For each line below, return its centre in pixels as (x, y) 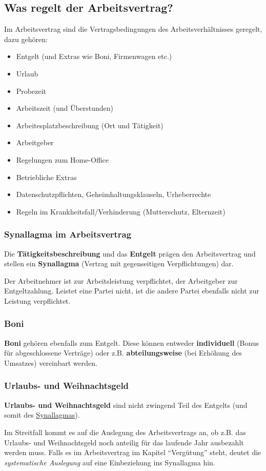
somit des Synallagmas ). (42, 415)
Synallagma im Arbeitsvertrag (68, 234)
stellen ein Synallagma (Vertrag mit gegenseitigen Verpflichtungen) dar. (119, 263)
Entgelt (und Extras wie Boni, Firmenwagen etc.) (94, 56)
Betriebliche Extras (46, 177)
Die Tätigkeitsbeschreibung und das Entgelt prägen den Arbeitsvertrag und (130, 253)
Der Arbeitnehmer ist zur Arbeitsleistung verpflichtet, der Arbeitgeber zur (121, 280)
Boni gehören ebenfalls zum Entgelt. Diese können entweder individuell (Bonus (132, 342)
